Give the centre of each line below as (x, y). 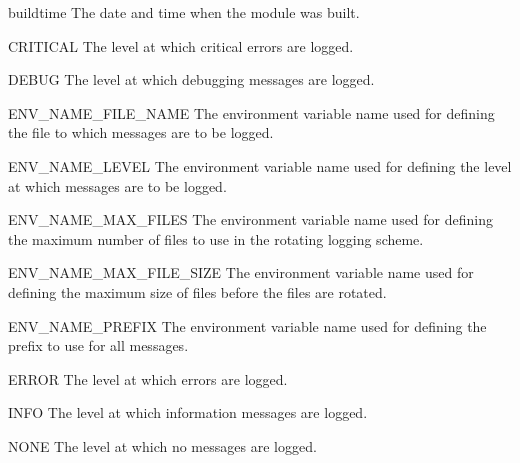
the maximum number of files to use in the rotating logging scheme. (216, 238)
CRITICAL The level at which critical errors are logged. (181, 45)
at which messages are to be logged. (117, 185)
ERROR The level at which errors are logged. (148, 378)
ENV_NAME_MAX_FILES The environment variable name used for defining (250, 219)
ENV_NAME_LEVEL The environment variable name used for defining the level (260, 165)
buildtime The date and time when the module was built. (184, 12)
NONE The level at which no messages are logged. (162, 445)
